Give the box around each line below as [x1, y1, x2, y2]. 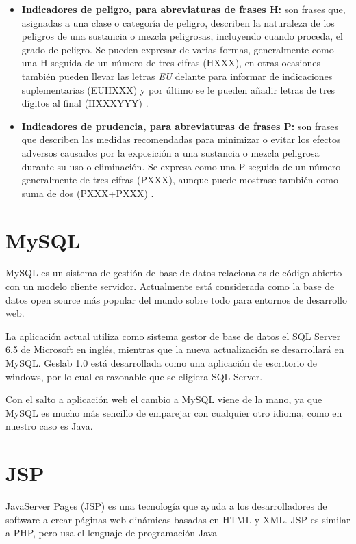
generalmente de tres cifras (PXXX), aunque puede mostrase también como [21, 172, 339, 187]
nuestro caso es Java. [5, 419, 93, 433]
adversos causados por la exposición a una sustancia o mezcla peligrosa [21, 145, 320, 159]
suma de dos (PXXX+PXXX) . [21, 185, 154, 200]
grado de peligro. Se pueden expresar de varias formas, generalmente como [21, 42, 334, 56]
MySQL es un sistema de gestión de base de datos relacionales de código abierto [5, 265, 342, 280]
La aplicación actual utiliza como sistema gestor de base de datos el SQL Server [5, 328, 341, 343]
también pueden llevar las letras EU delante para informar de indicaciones [21, 68, 333, 83]
